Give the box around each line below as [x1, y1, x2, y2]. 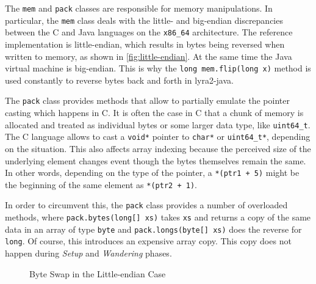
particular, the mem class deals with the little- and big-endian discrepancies [5, 13, 283, 26]
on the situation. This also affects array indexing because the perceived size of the [5, 142, 311, 155]
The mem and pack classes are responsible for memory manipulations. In [5, 2, 273, 14]
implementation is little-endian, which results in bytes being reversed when [5, 37, 285, 50]
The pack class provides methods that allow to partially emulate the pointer [5, 94, 290, 107]
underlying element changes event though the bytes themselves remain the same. [5, 154, 306, 167]
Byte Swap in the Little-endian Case [29, 267, 166, 280]
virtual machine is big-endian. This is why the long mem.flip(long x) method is [5, 62, 311, 75]
